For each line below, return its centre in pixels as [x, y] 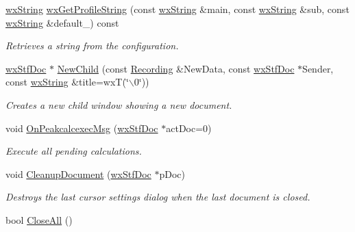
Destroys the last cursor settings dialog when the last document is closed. [158, 197]
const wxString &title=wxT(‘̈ [67, 82]
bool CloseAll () [39, 219]
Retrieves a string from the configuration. [92, 46]
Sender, [318, 68]
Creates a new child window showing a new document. [119, 104]
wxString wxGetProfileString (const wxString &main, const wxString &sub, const [177, 9]
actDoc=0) [189, 128]
